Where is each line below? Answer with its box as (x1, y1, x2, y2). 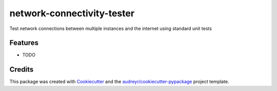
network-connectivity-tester (9, 8, 135, 19)
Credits (9, 65, 34, 74)
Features (9, 39, 38, 47)
